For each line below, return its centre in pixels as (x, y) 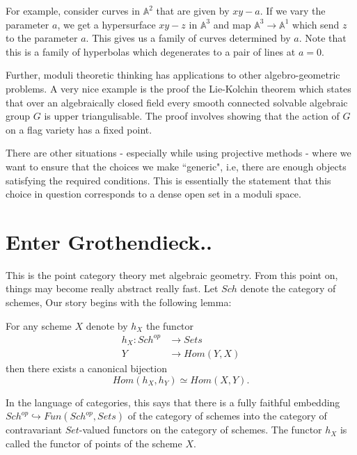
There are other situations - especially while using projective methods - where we (178, 153)
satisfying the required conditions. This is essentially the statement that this (168, 180)
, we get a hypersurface (106, 24)
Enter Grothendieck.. (109, 241)
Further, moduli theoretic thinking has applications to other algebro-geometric (173, 75)
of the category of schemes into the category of (227, 416)
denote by (107, 325)
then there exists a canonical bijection (86, 368)
